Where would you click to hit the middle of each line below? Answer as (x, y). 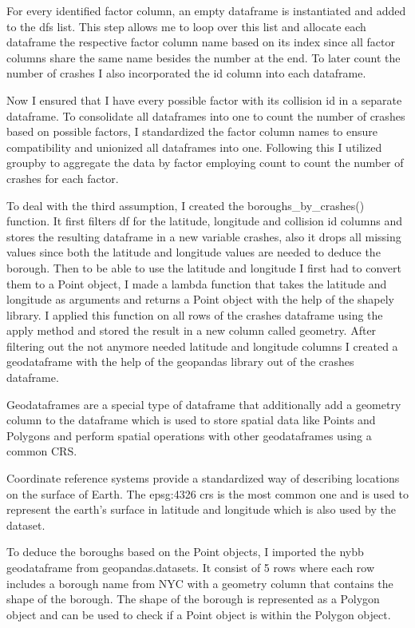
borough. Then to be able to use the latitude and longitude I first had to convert (204, 267)
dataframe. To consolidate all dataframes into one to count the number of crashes (206, 115)
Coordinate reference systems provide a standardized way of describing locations (203, 478)
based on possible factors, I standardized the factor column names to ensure (192, 131)
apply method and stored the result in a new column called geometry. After (192, 330)
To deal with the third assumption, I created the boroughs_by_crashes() (186, 205)
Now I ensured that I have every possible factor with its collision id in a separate (204, 99)
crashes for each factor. (63, 178)
